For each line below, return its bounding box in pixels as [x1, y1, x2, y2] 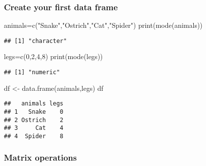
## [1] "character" [4, 37, 67, 44]
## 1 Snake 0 [4, 108, 63, 115]
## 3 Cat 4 [4, 124, 63, 132]
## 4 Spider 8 [4, 132, 63, 140]
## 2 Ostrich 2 [4, 116, 63, 124]
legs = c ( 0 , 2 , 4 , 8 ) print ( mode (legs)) [4, 51, 103, 62]
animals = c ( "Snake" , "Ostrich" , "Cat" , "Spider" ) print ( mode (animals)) [4, 20, 203, 30]
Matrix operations [4, 151, 77, 163]
